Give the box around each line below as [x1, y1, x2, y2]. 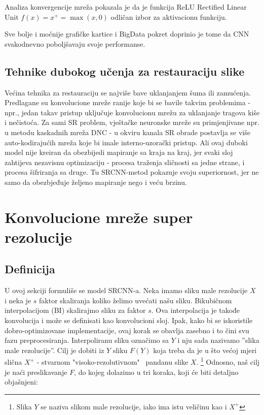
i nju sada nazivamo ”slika [177, 335, 259, 345]
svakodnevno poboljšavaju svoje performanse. [5, 38, 145, 49]
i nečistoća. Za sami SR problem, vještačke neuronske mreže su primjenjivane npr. [5, 117, 259, 127]
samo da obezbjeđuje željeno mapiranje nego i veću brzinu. [5, 176, 187, 187]
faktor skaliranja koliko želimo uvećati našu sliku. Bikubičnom [39, 295, 232, 305]
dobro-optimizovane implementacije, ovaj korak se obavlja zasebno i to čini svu [5, 325, 249, 335]
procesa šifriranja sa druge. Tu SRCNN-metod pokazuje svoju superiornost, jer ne [5, 167, 259, 177]
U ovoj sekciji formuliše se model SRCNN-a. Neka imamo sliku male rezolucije [5, 285, 248, 296]
